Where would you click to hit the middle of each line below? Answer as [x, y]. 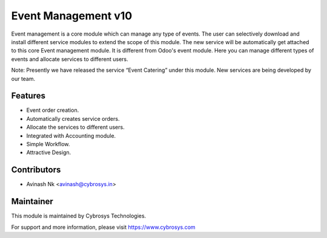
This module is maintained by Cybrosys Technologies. [79, 216]
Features [28, 96]
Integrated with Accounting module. [71, 135]
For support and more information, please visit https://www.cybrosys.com [104, 227]
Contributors [36, 170]
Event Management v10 [72, 16]
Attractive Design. [49, 153]
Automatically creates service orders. [73, 118]
